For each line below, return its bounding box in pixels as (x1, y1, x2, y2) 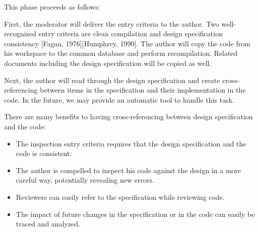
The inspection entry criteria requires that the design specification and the (16, 138, 246, 148)
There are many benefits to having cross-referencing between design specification (4, 111, 253, 122)
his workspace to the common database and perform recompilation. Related (4, 48, 238, 58)
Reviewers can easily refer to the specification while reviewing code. (16, 191, 225, 202)
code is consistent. (16, 148, 72, 159)
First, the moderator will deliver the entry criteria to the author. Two (4, 18, 219, 29)
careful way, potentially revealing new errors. (16, 175, 154, 185)
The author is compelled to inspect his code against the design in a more (16, 165, 241, 175)
